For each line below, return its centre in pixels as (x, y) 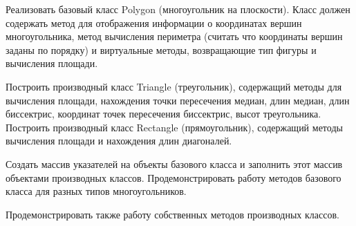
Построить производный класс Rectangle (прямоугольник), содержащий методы (174, 127)
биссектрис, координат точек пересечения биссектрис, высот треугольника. (163, 114)
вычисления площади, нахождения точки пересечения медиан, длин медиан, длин (178, 100)
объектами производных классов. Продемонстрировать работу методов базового (174, 177)
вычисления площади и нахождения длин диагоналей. (119, 141)
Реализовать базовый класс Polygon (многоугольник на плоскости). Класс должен (178, 9)
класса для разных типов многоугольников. (96, 191)
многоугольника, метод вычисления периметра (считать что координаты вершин (174, 36)
